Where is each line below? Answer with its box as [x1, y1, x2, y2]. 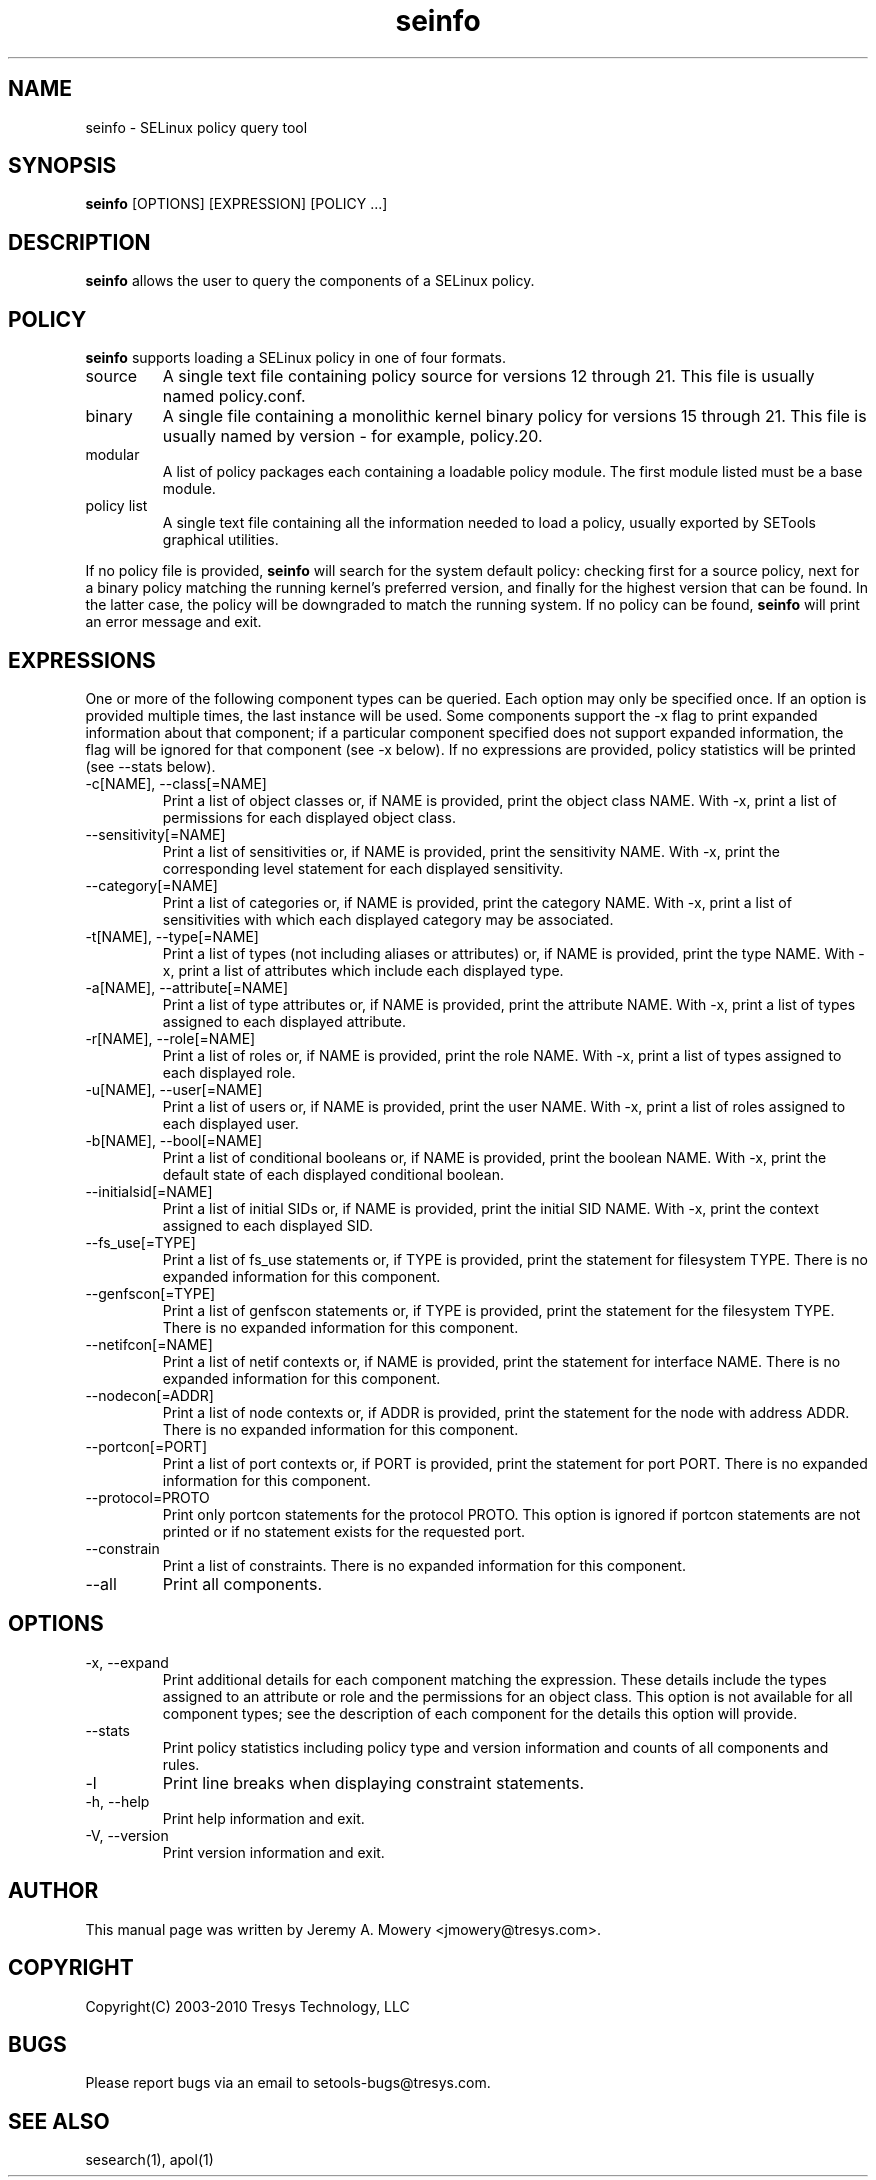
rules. [162, 1755, 200, 1773]
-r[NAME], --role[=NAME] [85, 1029, 256, 1047]
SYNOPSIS [8, 153, 117, 179]
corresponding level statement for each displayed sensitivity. [162, 859, 564, 877]
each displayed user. [162, 1114, 299, 1132]
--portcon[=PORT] [85, 1437, 208, 1455]
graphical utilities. [162, 531, 279, 549]
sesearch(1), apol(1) [85, 2151, 214, 2169]
